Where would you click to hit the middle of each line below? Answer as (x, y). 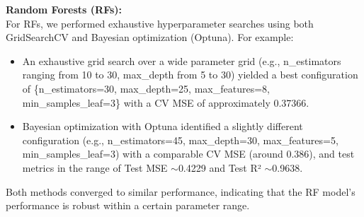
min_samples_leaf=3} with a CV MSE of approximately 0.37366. (166, 102)
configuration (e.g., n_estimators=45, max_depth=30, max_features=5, (180, 140)
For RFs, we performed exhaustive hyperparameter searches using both (160, 23)
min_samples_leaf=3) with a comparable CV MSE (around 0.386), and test (188, 154)
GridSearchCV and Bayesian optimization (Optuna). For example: (150, 37)
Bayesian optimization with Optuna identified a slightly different (163, 126)
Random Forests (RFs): (64, 9)
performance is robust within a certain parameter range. (128, 205)
